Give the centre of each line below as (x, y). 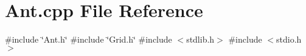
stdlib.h (200, 39)
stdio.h (289, 39)
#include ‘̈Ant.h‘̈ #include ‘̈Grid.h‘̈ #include (89, 39)
